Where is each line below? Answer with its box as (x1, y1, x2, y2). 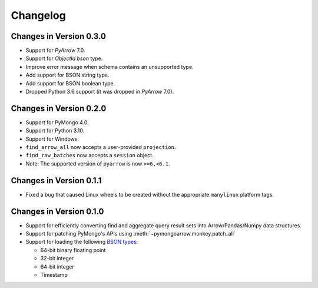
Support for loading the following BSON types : (25, 239, 138, 246)
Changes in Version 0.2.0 (11, 103, 107, 113)
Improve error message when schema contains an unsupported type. (25, 63, 194, 70)
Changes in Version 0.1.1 (11, 176, 102, 186)
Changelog (11, 9, 66, 22)
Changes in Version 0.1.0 (11, 206, 104, 216)
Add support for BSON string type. (25, 71, 110, 79)
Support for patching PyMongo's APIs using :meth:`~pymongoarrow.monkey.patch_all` (25, 230, 236, 237)
